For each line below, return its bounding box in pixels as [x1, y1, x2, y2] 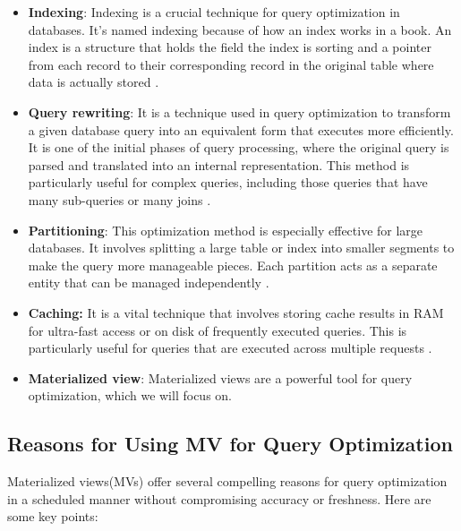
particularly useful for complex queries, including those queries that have [28, 173, 428, 192]
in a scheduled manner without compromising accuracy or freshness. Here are [7, 489, 431, 508]
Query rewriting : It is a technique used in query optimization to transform [28, 102, 451, 121]
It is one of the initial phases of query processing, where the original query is [28, 138, 449, 157]
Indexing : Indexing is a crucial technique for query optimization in [28, 3, 400, 21]
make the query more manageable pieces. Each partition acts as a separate [28, 255, 438, 274]
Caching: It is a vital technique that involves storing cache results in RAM [28, 303, 444, 321]
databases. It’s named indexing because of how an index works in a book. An [28, 20, 452, 39]
